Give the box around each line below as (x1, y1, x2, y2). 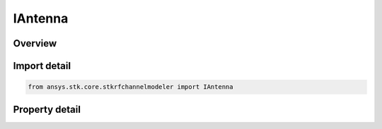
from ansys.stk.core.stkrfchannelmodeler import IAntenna (28, 83, 233, 91)
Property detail (13, 103, 81, 116)
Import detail (13, 60, 71, 72)
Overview (13, 37, 57, 49)
